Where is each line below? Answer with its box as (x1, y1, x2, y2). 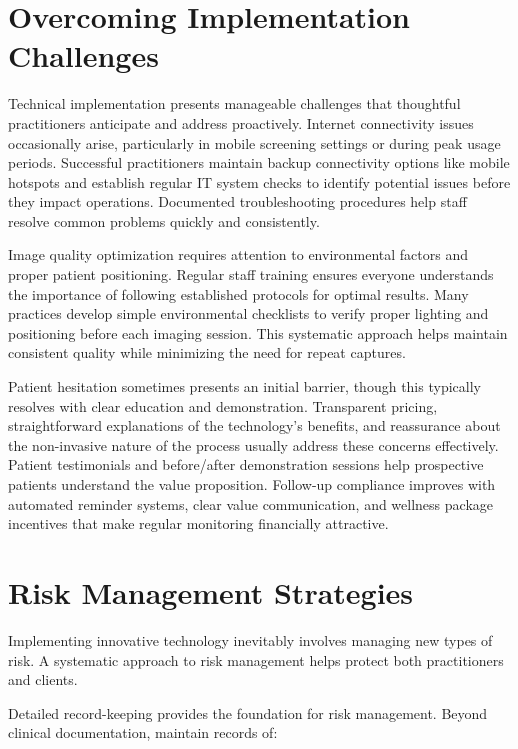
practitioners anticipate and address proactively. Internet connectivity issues (8, 112, 474, 133)
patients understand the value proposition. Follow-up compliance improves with (8, 474, 496, 494)
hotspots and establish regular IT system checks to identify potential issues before (8, 171, 511, 192)
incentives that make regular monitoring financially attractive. (8, 513, 389, 534)
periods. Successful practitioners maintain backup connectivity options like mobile (8, 152, 510, 173)
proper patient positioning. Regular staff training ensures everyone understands (8, 264, 494, 285)
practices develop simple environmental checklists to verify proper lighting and (8, 303, 489, 324)
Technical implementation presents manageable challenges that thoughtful (8, 93, 461, 114)
